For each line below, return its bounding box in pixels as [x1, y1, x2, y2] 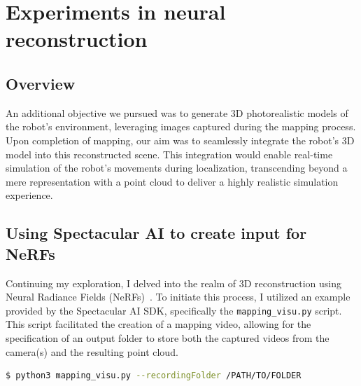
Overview [6, 72, 76, 94]
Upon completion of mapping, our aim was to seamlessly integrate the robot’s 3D [6, 132, 355, 147]
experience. [6, 188, 53, 202]
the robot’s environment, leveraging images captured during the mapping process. [6, 119, 356, 134]
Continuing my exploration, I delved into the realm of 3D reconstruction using [6, 275, 342, 290]
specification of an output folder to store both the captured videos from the [6, 330, 330, 345]
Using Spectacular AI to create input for [6, 222, 307, 244]
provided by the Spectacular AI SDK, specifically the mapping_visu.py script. [6, 303, 342, 317]
